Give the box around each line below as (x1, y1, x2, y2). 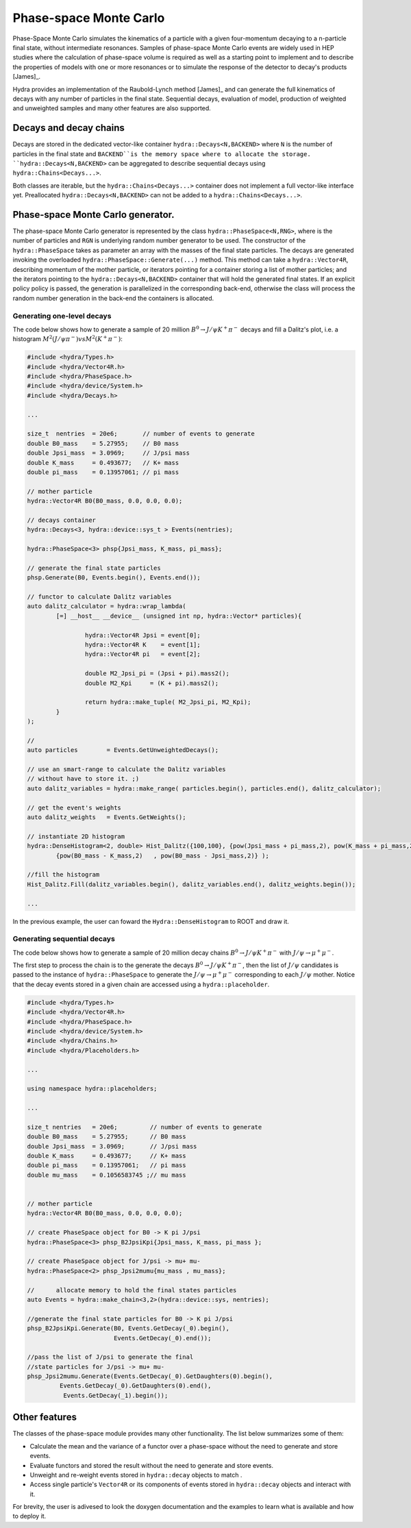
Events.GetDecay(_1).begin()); (62, 1391, 169, 1399)
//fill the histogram (27, 871, 100, 879)
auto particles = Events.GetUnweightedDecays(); (27, 747, 219, 754)
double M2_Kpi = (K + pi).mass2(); (84, 679, 219, 687)
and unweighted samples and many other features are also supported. (12, 104, 212, 112)
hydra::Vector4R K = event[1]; (84, 641, 201, 649)
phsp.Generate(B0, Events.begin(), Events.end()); (27, 574, 201, 581)
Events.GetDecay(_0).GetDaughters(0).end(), (59, 1382, 212, 1390)
